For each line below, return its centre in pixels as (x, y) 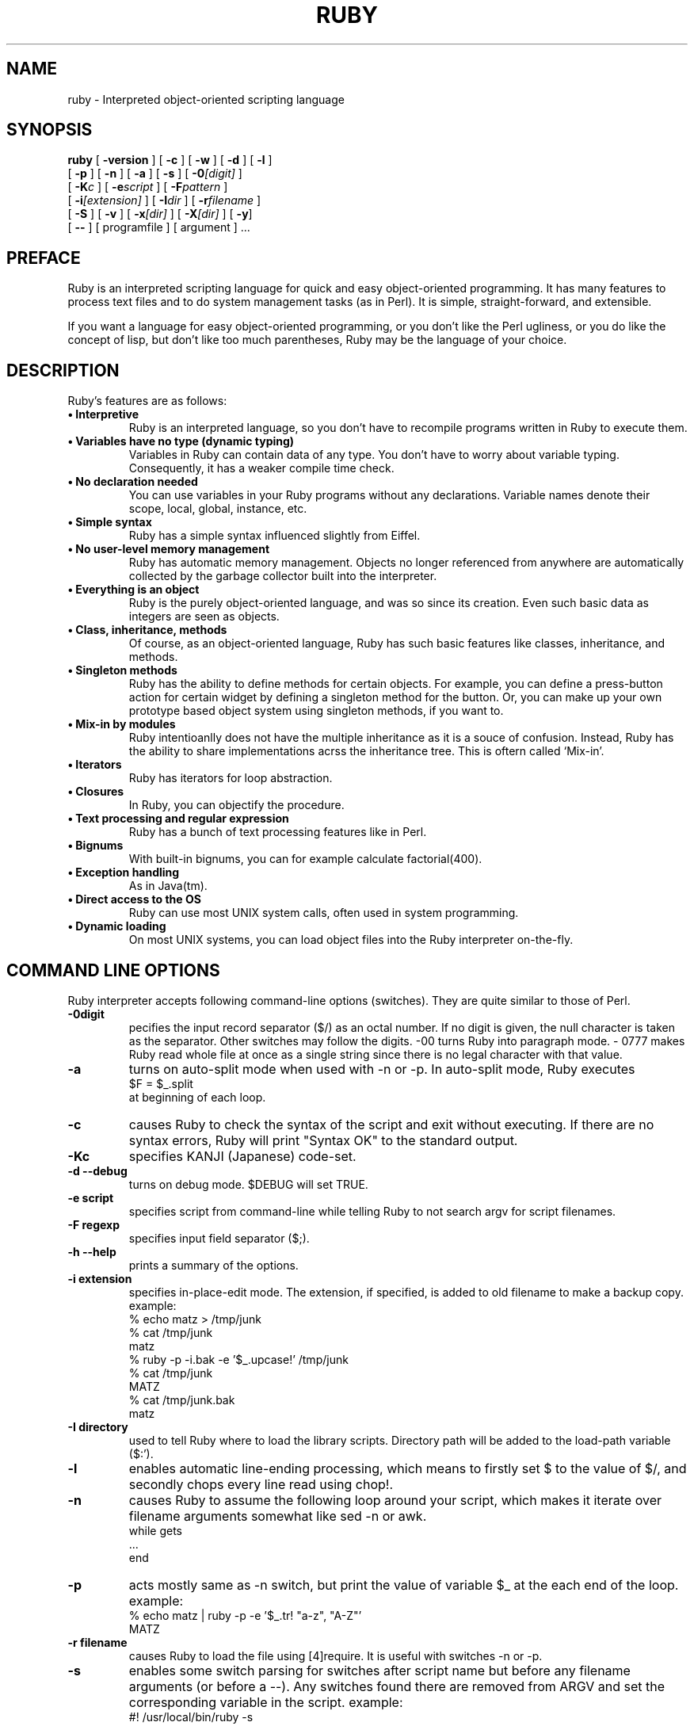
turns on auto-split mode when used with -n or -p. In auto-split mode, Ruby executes (382, 1069)
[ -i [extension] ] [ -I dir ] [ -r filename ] (164, 200)
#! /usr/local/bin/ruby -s (191, 1716)
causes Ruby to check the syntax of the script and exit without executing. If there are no (391, 1124)
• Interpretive (103, 414)
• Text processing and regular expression (178, 819)
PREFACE (44, 258)
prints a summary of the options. (214, 1265)
